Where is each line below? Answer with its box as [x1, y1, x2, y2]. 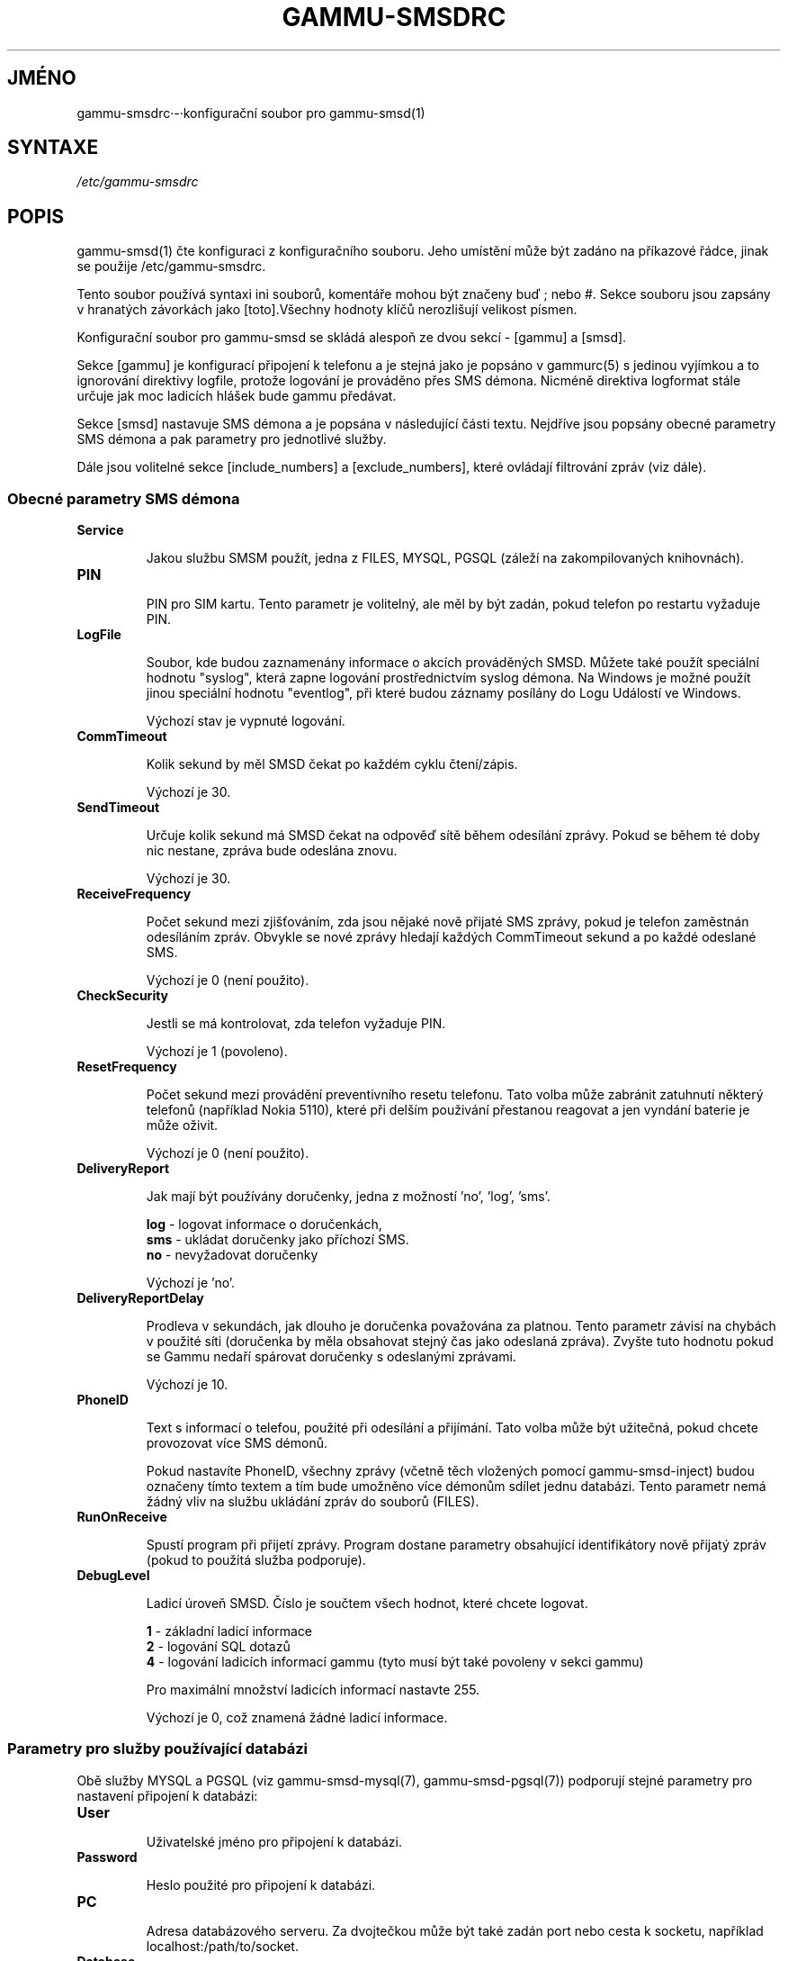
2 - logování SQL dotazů [146, 1639, 291, 1655]
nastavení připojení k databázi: [76, 1787, 258, 1803]
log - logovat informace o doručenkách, [146, 1216, 382, 1233]
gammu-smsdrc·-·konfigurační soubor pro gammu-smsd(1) [76, 104, 425, 121]
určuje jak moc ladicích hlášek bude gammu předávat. [76, 388, 397, 404]
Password [76, 1848, 138, 1865]
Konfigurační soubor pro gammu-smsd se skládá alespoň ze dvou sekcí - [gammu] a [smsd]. [76, 330, 627, 346]
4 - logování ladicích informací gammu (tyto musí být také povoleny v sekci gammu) [146, 1654, 644, 1670]
